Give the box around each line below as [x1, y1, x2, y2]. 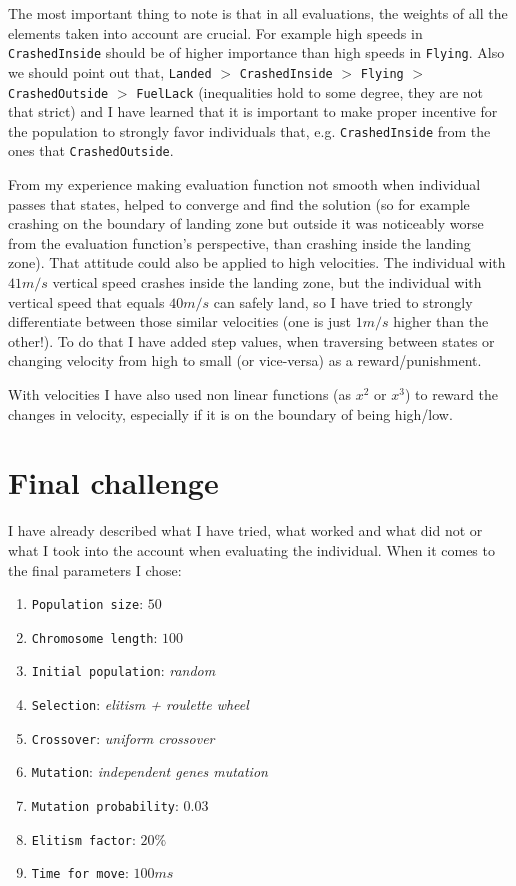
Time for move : [31, 862, 129, 883]
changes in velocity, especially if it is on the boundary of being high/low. [8, 403, 453, 424]
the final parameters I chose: [8, 559, 182, 580]
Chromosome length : [31, 626, 158, 647]
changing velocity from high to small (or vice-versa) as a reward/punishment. [8, 350, 482, 371]
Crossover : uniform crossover [31, 727, 215, 748]
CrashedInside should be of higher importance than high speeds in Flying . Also [8, 42, 505, 63]
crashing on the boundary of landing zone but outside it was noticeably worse [8, 213, 484, 234]
